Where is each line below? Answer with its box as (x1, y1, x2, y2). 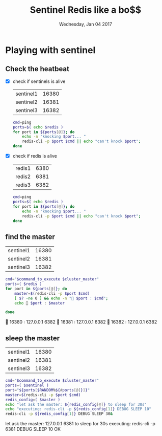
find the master (5, 232, 55, 241)
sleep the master (5, 334, 60, 342)
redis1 (15, 165, 31, 172)
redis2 (15, 173, 31, 180)
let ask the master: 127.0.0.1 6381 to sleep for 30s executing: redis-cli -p (5, 421, 155, 427)
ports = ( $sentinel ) (5, 383, 49, 388)
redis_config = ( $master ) (5, 397, 60, 402)
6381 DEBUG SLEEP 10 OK (5, 426, 61, 432)
